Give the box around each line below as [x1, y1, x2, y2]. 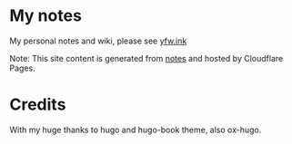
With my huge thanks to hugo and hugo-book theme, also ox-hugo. [9, 124, 262, 135]
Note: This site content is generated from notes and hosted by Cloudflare [9, 53, 284, 63]
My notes [9, 5, 82, 26]
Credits [9, 94, 66, 115]
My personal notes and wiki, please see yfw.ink [9, 35, 187, 46]
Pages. [9, 62, 35, 73]
